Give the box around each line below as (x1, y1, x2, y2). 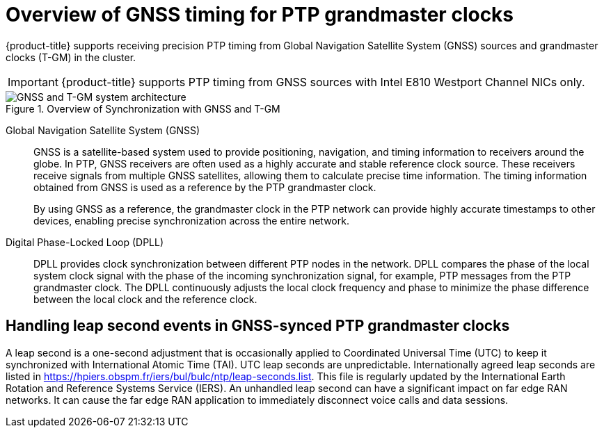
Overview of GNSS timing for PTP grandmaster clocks (6, 3, 514, 26)
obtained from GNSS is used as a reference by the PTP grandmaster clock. (33, 181, 376, 193)
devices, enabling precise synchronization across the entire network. (33, 214, 349, 227)
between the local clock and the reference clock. (33, 293, 257, 305)
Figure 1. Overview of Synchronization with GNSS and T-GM (6, 102, 280, 115)
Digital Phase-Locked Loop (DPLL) (6, 236, 164, 248)
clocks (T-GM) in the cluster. (6, 51, 136, 63)
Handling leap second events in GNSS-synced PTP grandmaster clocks (6, 317, 510, 335)
